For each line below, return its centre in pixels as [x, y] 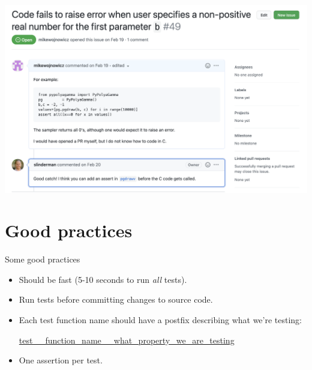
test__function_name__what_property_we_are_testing [127, 340]
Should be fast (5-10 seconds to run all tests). [103, 279]
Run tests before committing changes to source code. [116, 299]
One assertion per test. [61, 360]
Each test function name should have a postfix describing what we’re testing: [160, 320]
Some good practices [43, 259]
